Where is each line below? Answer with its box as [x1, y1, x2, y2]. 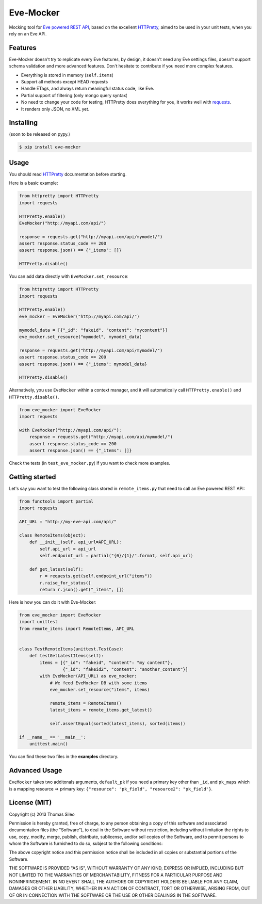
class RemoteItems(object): [19, 533, 86, 538]
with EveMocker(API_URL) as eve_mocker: [39, 673, 137, 679]
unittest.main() [29, 741, 68, 747]
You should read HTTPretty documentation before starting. [9, 171, 127, 177]
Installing [9, 119, 38, 127]
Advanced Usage [9, 766, 63, 775]
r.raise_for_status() [39, 580, 91, 585]
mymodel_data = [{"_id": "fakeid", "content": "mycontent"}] [19, 327, 168, 333]
